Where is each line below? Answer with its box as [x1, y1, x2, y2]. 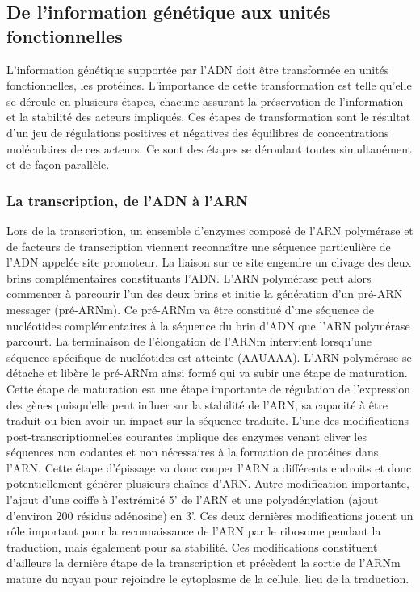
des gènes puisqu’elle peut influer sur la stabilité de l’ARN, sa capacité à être [6, 396, 388, 413]
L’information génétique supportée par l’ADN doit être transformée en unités [6, 61, 389, 78]
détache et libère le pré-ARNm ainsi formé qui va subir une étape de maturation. [6, 364, 408, 381]
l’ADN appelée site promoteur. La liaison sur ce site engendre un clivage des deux [6, 254, 412, 271]
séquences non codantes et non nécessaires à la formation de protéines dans [6, 443, 379, 460]
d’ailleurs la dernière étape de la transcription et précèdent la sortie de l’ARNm [6, 554, 401, 571]
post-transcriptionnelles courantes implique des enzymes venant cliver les [6, 427, 367, 444]
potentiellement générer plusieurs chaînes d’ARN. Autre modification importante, [6, 475, 409, 492]
